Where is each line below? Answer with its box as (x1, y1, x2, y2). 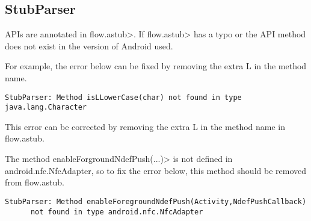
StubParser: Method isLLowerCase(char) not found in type (5, 93, 242, 102)
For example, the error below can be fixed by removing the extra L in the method (5, 60, 307, 72)
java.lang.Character (5, 103, 87, 112)
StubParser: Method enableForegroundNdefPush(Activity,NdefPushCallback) (5, 197, 307, 206)
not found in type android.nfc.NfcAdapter (30, 207, 203, 216)
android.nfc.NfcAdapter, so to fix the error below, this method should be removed (5, 164, 307, 176)
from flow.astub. (5, 176, 64, 188)
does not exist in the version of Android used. (5, 39, 173, 52)
